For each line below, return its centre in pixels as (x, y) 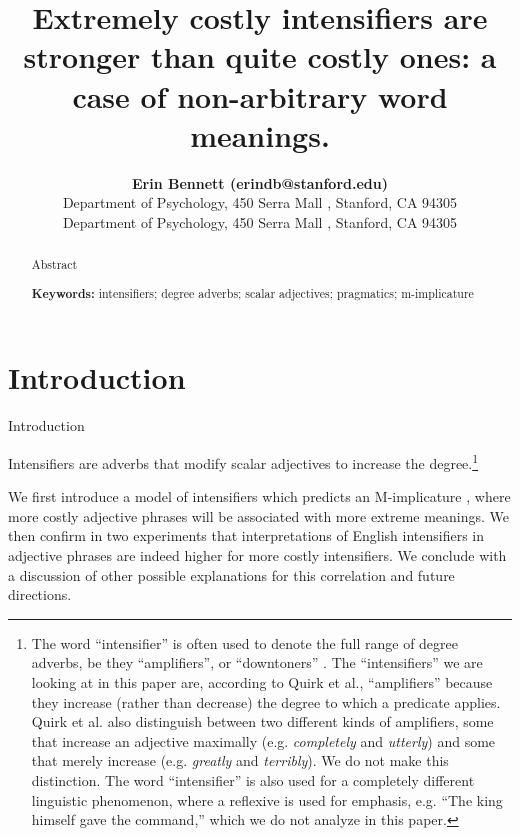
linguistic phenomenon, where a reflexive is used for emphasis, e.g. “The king (267, 799)
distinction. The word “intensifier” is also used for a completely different (253, 779)
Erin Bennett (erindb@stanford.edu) (260, 182)
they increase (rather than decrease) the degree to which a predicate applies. (266, 701)
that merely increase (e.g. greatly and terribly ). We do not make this (240, 760)
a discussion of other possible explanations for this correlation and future (231, 574)
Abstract (54, 264)
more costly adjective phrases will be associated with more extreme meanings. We (259, 515)
